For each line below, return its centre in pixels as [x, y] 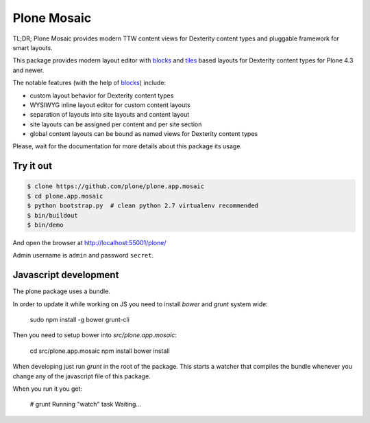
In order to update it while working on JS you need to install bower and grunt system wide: [140, 304]
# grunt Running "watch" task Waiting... [86, 404]
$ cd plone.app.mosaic [65, 196]
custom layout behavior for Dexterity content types [102, 95]
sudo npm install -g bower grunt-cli [80, 320]
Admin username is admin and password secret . [83, 255]
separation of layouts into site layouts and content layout [110, 115]
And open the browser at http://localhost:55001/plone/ [89, 243]
